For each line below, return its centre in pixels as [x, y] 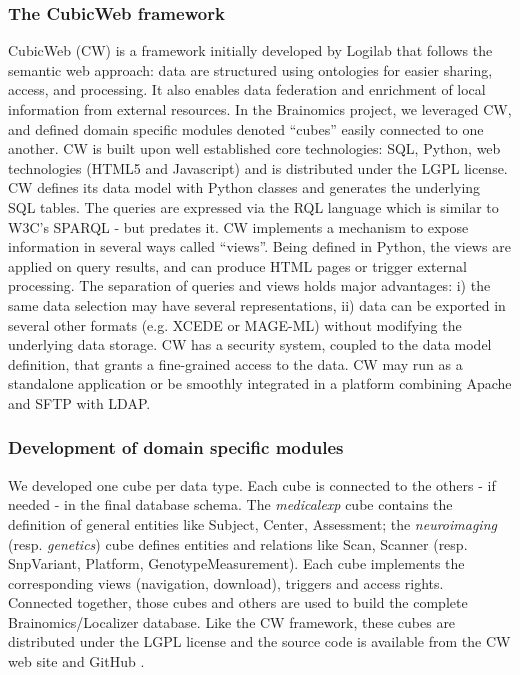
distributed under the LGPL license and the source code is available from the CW [259, 641]
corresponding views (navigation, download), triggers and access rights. [226, 582]
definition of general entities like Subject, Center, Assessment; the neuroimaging [252, 523]
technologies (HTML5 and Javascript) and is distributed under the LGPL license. [258, 167]
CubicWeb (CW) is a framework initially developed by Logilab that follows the [250, 50]
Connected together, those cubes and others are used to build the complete [238, 602]
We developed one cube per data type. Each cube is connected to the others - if [252, 484]
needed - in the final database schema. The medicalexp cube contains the [230, 504]
